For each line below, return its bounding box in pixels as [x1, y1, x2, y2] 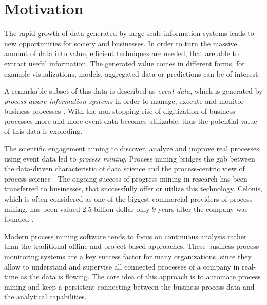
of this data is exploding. [4, 125, 83, 136]
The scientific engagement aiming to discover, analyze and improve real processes [4, 143, 259, 154]
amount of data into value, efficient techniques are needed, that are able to [4, 48, 239, 59]
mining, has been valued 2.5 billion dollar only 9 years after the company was [4, 203, 248, 214]
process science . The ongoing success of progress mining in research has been [4, 173, 247, 184]
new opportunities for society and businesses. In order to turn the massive [4, 38, 237, 48]
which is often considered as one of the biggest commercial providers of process [4, 193, 253, 204]
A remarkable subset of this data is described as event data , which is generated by [4, 85, 263, 96]
